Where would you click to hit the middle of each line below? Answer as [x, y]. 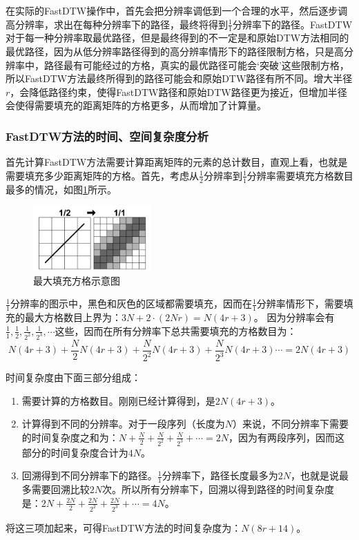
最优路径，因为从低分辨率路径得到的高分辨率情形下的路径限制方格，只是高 [175, 51]
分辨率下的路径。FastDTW [292, 24]
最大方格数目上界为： [73, 317]
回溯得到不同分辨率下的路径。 [89, 475]
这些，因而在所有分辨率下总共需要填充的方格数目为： [176, 330]
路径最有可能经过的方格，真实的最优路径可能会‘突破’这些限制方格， [196, 65]
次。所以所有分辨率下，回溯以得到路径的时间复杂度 [219, 489]
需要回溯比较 [60, 489]
